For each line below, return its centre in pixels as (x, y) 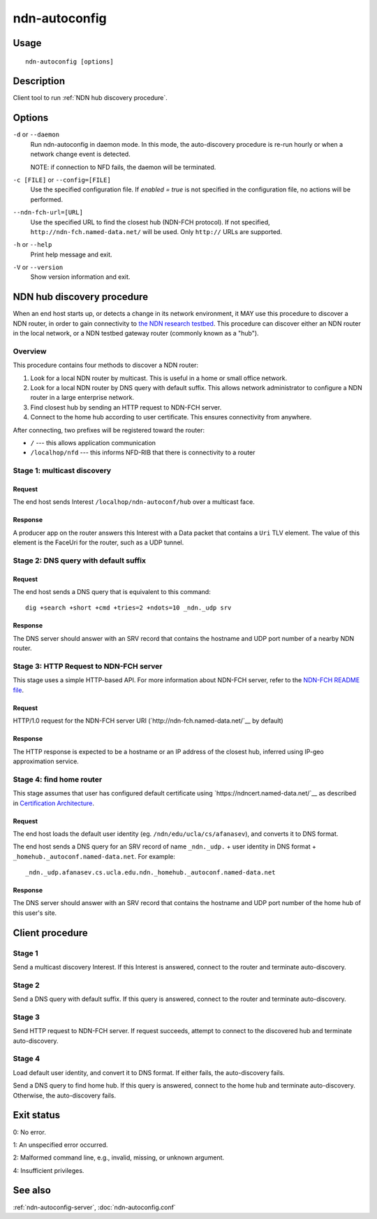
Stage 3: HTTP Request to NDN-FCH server (88, 666)
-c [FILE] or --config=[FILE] (62, 180)
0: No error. (30, 1132)
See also (32, 1191)
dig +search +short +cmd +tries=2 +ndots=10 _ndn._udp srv (128, 608)
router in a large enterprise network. (82, 398)
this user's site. (35, 913)
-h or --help (32, 245)
